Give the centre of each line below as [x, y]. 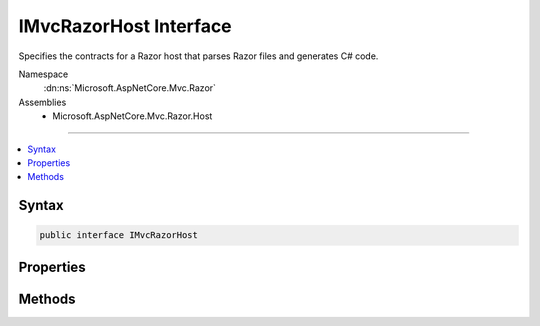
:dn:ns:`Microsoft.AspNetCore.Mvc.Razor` [130, 88]
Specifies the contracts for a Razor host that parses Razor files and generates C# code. [198, 56]
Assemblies [42, 102]
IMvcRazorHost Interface [125, 26]
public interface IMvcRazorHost [119, 235]
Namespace [43, 74]
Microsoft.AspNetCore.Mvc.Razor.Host [132, 116]
